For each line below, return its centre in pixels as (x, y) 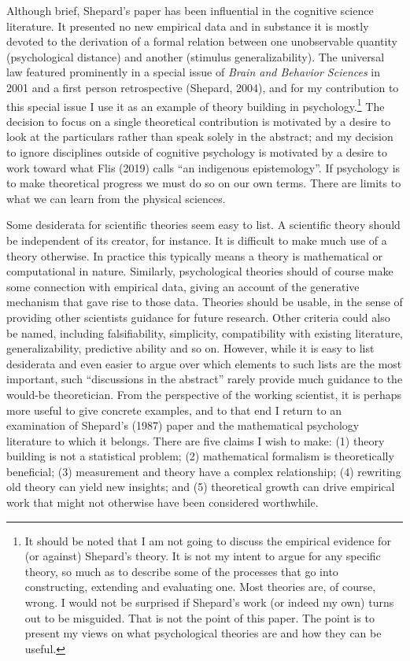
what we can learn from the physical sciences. (116, 198)
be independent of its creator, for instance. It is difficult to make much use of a (197, 240)
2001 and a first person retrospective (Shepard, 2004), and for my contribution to (203, 87)
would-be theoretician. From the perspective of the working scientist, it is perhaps (204, 394)
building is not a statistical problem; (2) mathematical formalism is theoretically (200, 456)
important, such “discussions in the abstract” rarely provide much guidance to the (205, 379)
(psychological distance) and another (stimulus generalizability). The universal (196, 56)
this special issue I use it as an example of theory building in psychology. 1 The (196, 105)
